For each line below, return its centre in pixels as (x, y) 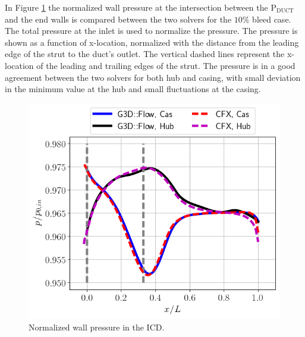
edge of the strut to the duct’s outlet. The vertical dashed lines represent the (145, 54)
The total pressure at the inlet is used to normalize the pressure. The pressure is (151, 31)
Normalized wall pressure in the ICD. (97, 327)
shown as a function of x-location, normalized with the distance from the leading (152, 42)
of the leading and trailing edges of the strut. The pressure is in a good (166, 65)
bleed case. (272, 19)
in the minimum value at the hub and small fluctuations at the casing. (133, 89)
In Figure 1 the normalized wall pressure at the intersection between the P (141, 7)
